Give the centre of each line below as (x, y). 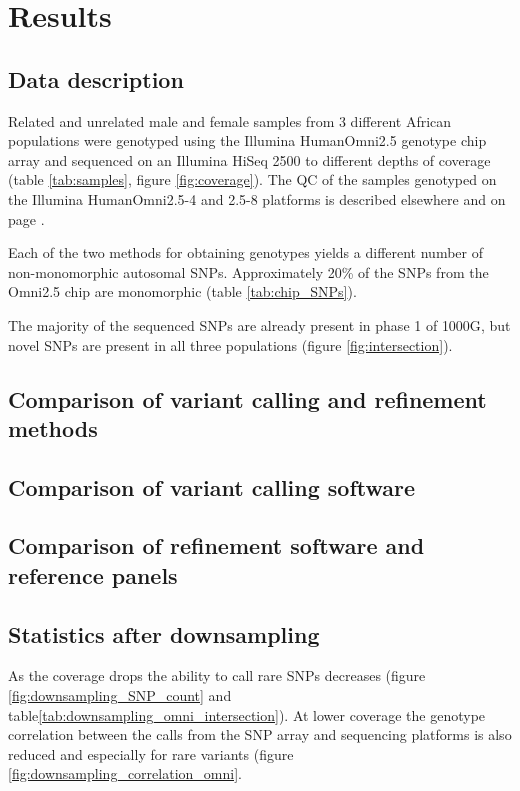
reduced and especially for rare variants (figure (151, 753)
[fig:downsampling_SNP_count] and (120, 695)
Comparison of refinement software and (216, 545)
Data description (96, 78)
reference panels (93, 574)
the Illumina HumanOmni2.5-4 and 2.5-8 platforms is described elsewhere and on (257, 198)
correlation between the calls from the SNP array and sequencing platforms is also (260, 734)
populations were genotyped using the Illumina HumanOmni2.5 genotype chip (247, 140)
